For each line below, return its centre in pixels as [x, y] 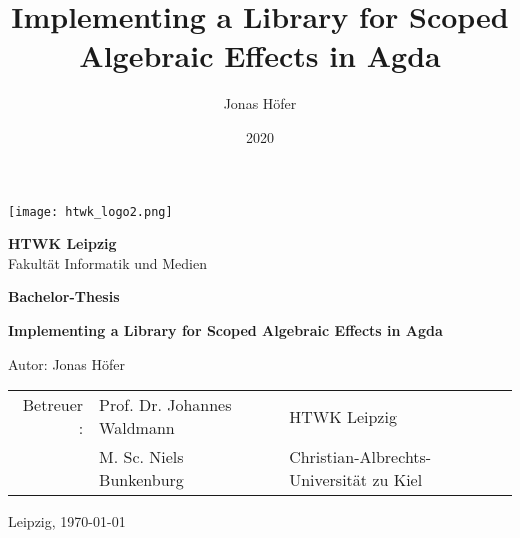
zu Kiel [397, 480]
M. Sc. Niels [141, 457]
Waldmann [137, 428]
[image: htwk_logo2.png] [90, 211]
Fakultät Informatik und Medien [108, 262]
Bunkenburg [141, 480]
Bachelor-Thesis [64, 296]
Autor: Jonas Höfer [67, 363]
